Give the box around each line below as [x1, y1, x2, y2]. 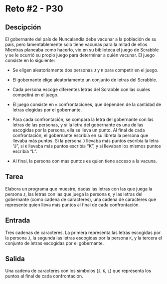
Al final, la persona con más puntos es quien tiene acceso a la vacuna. [12, 158, 157, 164]
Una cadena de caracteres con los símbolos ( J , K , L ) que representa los [5, 268, 152, 274]
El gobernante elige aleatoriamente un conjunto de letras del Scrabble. [12, 77, 158, 82]
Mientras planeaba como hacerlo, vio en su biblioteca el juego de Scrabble [5, 47, 159, 52]
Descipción [5, 23, 41, 31]
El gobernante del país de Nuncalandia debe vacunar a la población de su [5, 36, 157, 42]
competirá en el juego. [12, 92, 59, 97]
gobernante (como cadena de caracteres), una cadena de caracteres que [5, 196, 157, 202]
